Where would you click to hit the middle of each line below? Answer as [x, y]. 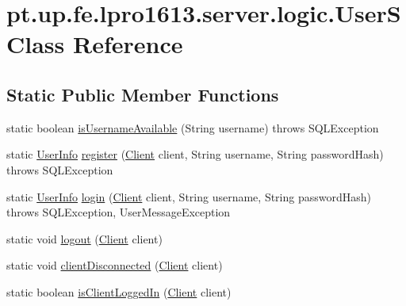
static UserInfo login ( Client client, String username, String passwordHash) [189, 196]
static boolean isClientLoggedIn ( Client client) [119, 291]
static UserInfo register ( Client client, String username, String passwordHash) [195, 154]
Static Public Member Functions [143, 94]
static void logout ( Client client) [84, 238]
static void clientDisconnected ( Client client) [115, 265]
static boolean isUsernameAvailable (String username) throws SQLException [193, 127]
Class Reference [95, 44]
